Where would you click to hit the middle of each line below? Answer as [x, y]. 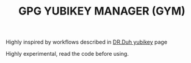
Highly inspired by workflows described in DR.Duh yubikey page [87, 42]
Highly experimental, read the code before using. [67, 54]
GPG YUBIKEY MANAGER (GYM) [102, 11]
